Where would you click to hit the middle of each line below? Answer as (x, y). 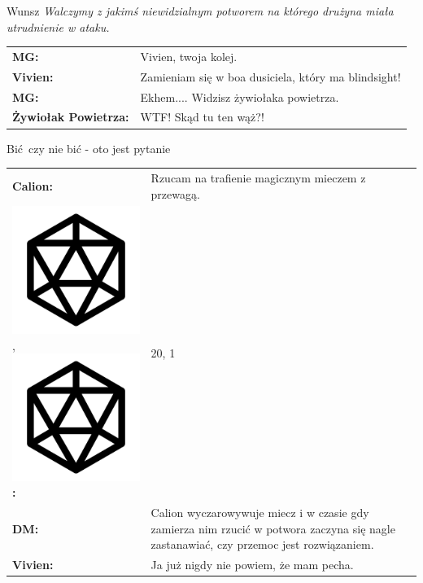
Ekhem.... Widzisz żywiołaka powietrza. (240, 96)
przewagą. (175, 193)
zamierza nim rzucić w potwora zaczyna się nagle (273, 528)
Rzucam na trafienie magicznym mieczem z (258, 177)
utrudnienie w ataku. (58, 26)
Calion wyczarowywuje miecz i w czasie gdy (260, 513)
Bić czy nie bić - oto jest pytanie (89, 148)
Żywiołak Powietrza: (71, 117)
